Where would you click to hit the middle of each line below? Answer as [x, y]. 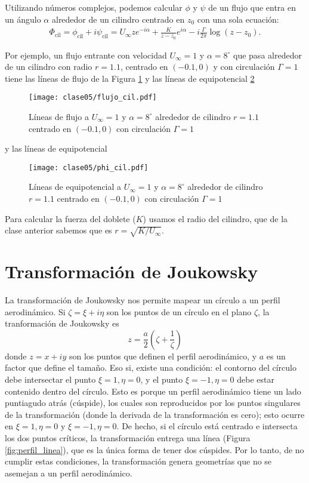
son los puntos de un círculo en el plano [179, 311]
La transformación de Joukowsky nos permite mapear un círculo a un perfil [143, 300]
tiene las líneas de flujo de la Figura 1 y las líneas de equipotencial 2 [130, 78]
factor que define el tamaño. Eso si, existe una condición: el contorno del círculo [151, 367]
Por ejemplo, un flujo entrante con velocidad [86, 55]
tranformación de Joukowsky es [62, 323]
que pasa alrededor [268, 55]
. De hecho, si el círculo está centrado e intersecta [207, 426]
